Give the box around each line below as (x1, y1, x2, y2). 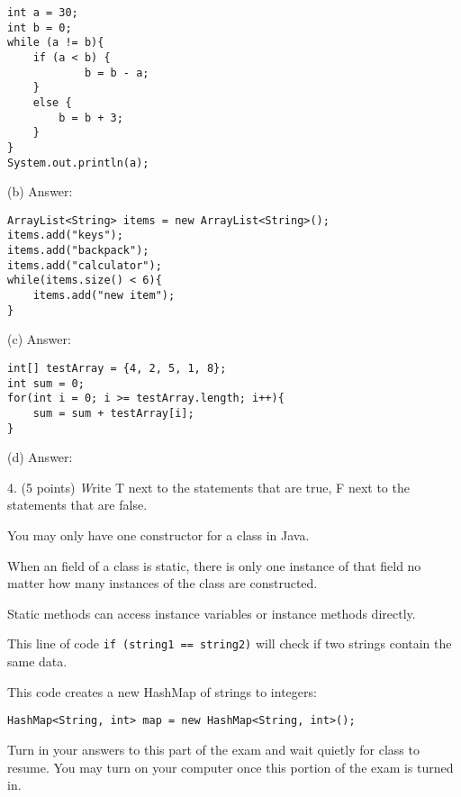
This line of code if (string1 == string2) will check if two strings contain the (7, 634, 452, 653)
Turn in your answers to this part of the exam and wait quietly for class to (7, 739, 420, 758)
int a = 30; (7, 6, 78, 19)
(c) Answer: (7, 330, 71, 349)
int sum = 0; (7, 376, 85, 390)
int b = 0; (7, 21, 72, 34)
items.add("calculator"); (7, 258, 162, 272)
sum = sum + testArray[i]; (32, 406, 194, 420)
